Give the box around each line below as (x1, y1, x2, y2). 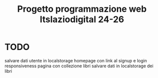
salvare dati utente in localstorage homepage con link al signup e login (4, 57, 147, 63)
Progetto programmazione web (17, 3, 147, 15)
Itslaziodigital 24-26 (39, 14, 125, 25)
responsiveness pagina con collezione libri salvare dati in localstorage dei (4, 63, 154, 69)
